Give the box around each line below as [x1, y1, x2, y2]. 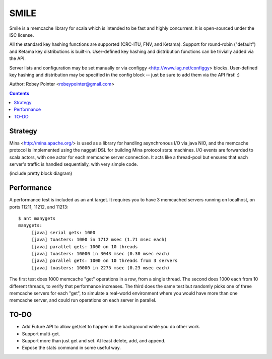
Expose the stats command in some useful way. [22, 345, 121, 351]
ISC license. [9, 32, 34, 38]
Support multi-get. [22, 330, 60, 337]
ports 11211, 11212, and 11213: [9, 204, 69, 210]
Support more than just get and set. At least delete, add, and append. [22, 337, 166, 343]
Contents [9, 90, 30, 96]
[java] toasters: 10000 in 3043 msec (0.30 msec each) [31, 251, 170, 256]
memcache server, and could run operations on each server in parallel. [9, 297, 157, 303]
